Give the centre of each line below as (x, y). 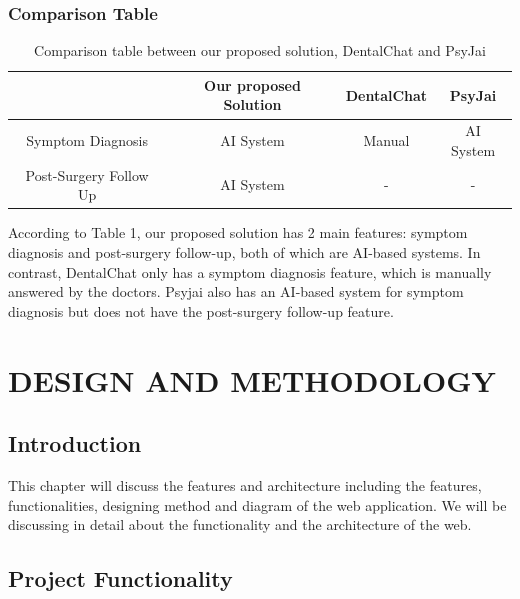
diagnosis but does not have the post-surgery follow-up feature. (201, 310)
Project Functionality (120, 578)
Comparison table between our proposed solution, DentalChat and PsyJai (260, 50)
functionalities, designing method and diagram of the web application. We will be (257, 504)
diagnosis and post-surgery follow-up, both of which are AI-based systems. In (244, 251)
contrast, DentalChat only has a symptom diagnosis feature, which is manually (250, 271)
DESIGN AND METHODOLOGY (252, 379)
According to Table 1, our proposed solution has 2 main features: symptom (238, 232)
